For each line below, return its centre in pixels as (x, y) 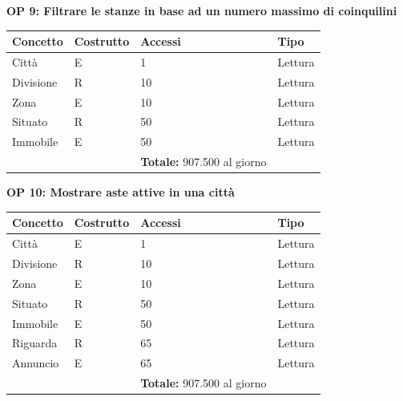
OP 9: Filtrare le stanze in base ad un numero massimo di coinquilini (202, 10)
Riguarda (35, 343)
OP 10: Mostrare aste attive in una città (121, 192)
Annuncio (36, 363)
